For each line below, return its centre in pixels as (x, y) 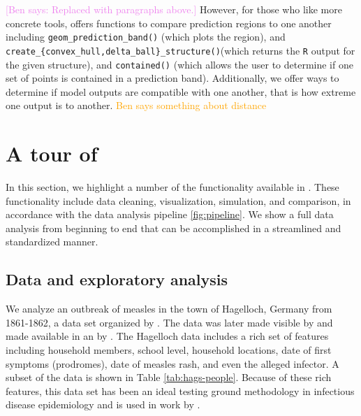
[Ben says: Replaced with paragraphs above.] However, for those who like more (174, 9)
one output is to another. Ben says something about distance (136, 105)
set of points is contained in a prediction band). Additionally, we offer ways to (172, 78)
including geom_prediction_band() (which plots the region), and (146, 37)
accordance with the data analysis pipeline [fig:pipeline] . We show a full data (170, 214)
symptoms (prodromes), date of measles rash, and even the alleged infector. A (172, 363)
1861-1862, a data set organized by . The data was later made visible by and (169, 322)
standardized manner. (52, 242)
